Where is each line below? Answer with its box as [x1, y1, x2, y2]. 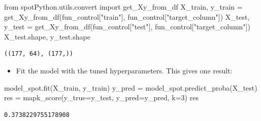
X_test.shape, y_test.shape [4, 31, 90, 42]
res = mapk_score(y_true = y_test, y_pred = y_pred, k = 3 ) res [4, 92, 199, 103]
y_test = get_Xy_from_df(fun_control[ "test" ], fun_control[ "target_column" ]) [4, 21, 250, 32]
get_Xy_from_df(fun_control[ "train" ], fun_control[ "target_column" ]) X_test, [4, 11, 250, 22]
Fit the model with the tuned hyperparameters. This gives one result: [16, 65, 233, 75]
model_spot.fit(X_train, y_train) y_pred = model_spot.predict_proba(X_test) [4, 82, 257, 93]
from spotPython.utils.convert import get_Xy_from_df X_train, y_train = [4, 2, 243, 12]
